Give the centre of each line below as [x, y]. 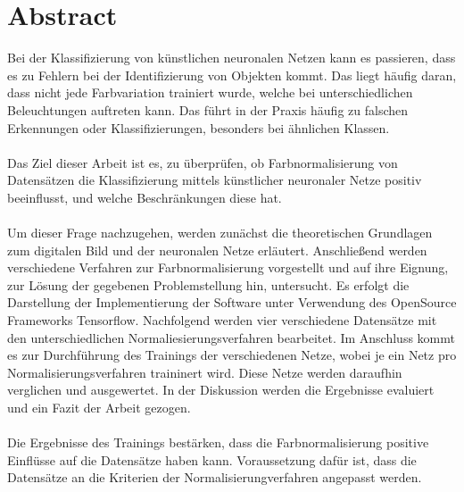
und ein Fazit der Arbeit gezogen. [99, 407]
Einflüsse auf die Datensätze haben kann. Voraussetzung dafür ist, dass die [212, 459]
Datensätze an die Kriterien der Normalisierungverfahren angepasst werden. [215, 477]
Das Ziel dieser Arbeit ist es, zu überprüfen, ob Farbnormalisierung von [203, 162]
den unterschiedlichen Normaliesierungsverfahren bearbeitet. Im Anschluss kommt [231, 337]
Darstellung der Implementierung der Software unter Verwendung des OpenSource [232, 302]
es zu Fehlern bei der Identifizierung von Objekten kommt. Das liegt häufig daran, [232, 75]
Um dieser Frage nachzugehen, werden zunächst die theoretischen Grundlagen [220, 233]
